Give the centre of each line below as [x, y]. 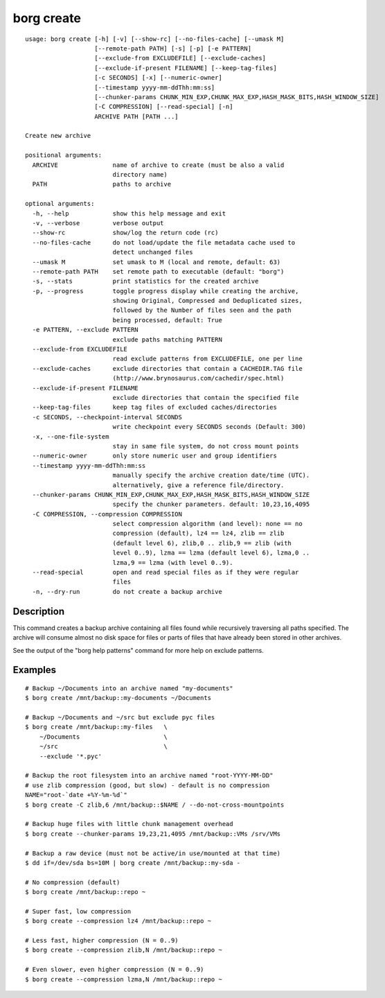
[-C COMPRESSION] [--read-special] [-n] [164, 107]
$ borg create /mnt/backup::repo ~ [86, 892]
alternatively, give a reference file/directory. [198, 485]
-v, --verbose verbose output [98, 223]
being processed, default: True [168, 320]
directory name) [140, 175]
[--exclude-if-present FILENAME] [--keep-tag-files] [186, 68]
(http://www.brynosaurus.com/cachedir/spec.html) [198, 378]
